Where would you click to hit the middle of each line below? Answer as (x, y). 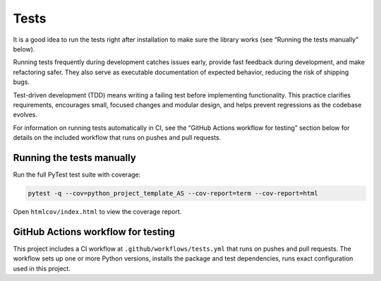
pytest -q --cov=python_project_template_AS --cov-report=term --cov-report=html (173, 193)
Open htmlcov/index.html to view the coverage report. (97, 211)
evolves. (25, 115)
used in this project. (42, 268)
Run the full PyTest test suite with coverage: (77, 174)
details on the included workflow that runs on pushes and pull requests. (117, 138)
